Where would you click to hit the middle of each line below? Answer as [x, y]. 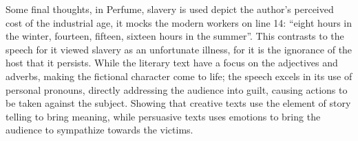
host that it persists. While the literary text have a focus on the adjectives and [172, 63]
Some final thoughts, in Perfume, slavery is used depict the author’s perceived [170, 9]
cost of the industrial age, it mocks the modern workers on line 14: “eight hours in [179, 22]
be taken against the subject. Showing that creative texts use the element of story [178, 103]
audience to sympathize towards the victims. [99, 130]
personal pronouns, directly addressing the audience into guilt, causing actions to [177, 89]
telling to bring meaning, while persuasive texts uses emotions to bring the [163, 116]
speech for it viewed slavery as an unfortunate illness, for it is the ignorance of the [179, 49]
